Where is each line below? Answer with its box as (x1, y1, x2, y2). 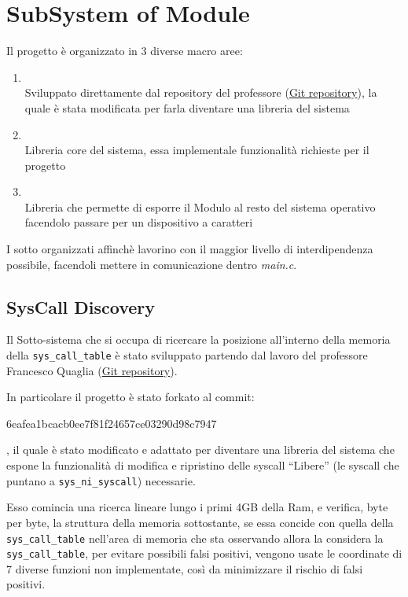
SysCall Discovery (6, 294, 156, 319)
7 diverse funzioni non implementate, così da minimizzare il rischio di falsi (6, 560, 363, 577)
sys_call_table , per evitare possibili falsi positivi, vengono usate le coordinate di (6, 545, 402, 562)
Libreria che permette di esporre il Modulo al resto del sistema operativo (24, 198, 376, 215)
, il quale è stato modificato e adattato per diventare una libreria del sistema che (6, 441, 395, 458)
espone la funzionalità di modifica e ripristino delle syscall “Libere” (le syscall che (6, 457, 399, 474)
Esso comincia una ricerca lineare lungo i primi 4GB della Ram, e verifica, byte (6, 499, 388, 515)
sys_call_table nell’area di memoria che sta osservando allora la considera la (6, 529, 384, 546)
